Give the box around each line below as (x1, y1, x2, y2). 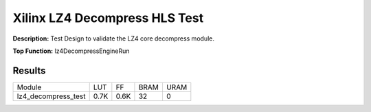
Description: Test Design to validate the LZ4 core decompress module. (12, 34, 214, 43)
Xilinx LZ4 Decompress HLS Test (12, 10, 204, 25)
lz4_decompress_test (16, 91, 86, 101)
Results (12, 65, 46, 76)
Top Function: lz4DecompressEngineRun (12, 47, 130, 55)
